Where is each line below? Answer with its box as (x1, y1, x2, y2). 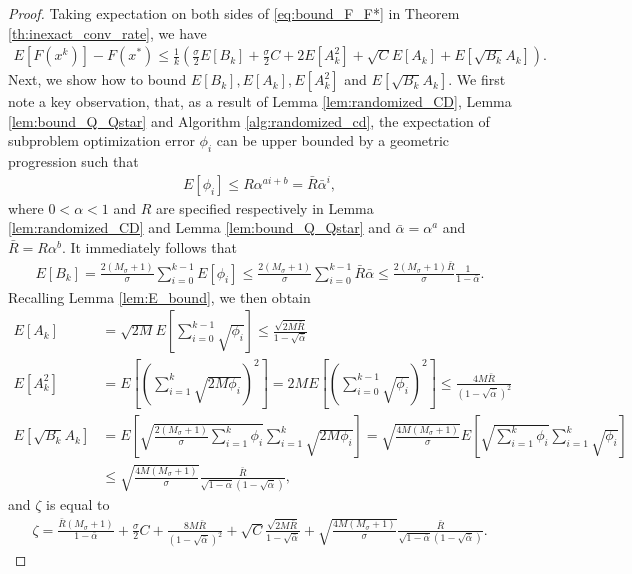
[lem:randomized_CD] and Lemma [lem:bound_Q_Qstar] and (8, 217, 391, 238)
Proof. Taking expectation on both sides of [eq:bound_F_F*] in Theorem (8, 3, 460, 23)
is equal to (46, 493, 110, 514)
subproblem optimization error (8, 130, 195, 151)
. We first (448, 69, 506, 90)
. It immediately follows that (61, 237, 237, 258)
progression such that (8, 151, 139, 172)
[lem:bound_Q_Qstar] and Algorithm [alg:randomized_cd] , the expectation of (8, 110, 490, 131)
